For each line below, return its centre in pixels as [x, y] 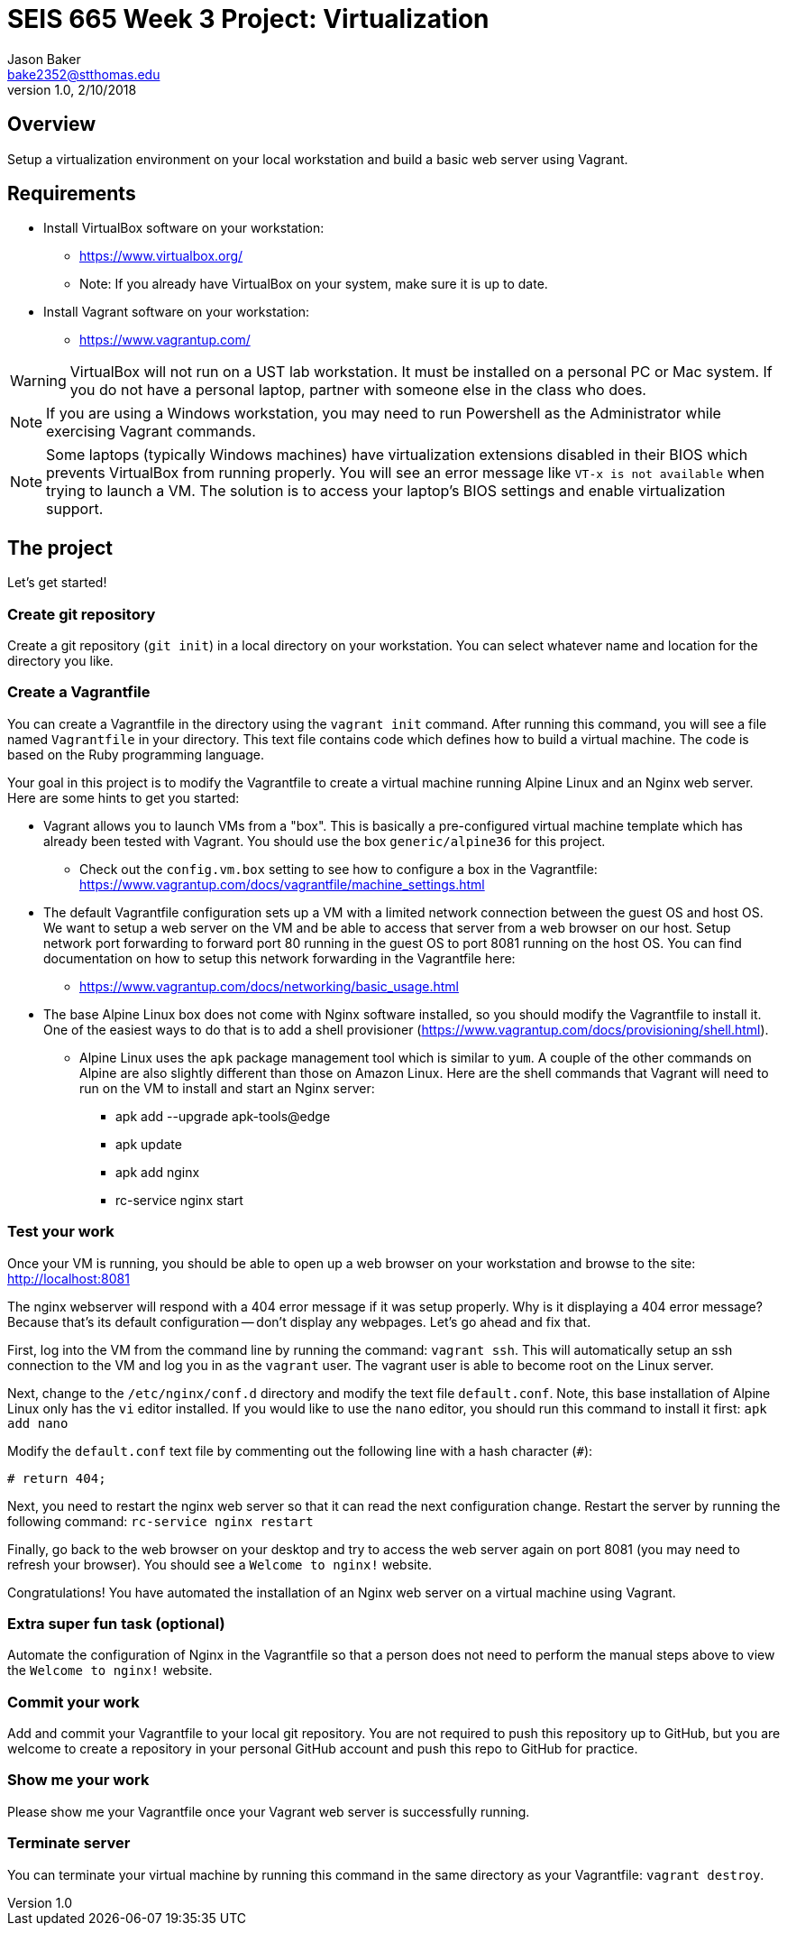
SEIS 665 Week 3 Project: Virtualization [248, 19]
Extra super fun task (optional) [116, 1623]
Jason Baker [44, 59]
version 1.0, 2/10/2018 [72, 89]
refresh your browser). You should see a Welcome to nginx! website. [220, 1564]
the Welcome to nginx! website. [110, 1671]
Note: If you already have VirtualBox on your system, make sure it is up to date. [314, 284]
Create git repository [82, 614]
